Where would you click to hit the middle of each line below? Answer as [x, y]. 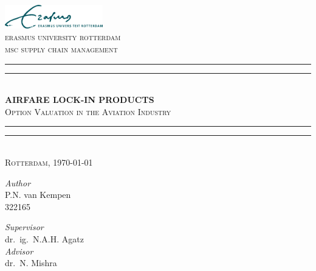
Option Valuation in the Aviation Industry [88, 111]
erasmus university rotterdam [63, 37]
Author [18, 182]
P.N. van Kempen [38, 195]
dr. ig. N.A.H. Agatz [44, 238]
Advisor [19, 251]
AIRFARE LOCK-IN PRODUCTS [80, 100]
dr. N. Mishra [31, 263]
